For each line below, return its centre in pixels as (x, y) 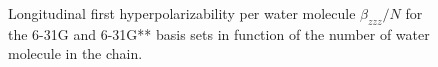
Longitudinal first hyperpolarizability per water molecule (182, 13)
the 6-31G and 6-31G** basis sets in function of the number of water (219, 33)
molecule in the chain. (75, 53)
